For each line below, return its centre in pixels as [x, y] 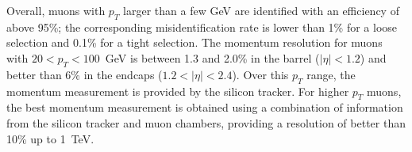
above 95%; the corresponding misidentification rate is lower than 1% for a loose [202, 27]
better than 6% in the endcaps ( [85, 74]
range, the [331, 74]
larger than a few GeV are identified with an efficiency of [261, 10]
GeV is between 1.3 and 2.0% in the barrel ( [212, 57]
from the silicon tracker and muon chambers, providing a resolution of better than [206, 122]
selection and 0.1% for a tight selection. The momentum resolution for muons [194, 42]
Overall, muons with [56, 10]
